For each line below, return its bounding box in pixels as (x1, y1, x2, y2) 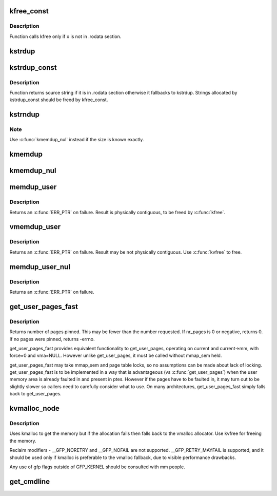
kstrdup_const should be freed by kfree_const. (9, 97, 108, 103)
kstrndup (9, 110, 39, 119)
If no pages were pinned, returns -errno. (9, 336, 95, 342)
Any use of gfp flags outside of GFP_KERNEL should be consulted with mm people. (9, 464, 186, 470)
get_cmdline (9, 477, 50, 486)
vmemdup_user (9, 222, 61, 231)
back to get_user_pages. (9, 391, 62, 397)
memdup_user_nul (9, 262, 70, 271)
